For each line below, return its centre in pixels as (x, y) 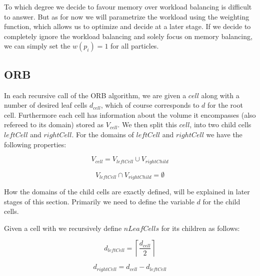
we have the (224, 134)
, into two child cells (220, 124)
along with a (220, 95)
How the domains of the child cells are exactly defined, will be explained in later (127, 192)
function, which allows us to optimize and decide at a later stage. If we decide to (127, 26)
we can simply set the (37, 46)
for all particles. (135, 46)
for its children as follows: (200, 228)
